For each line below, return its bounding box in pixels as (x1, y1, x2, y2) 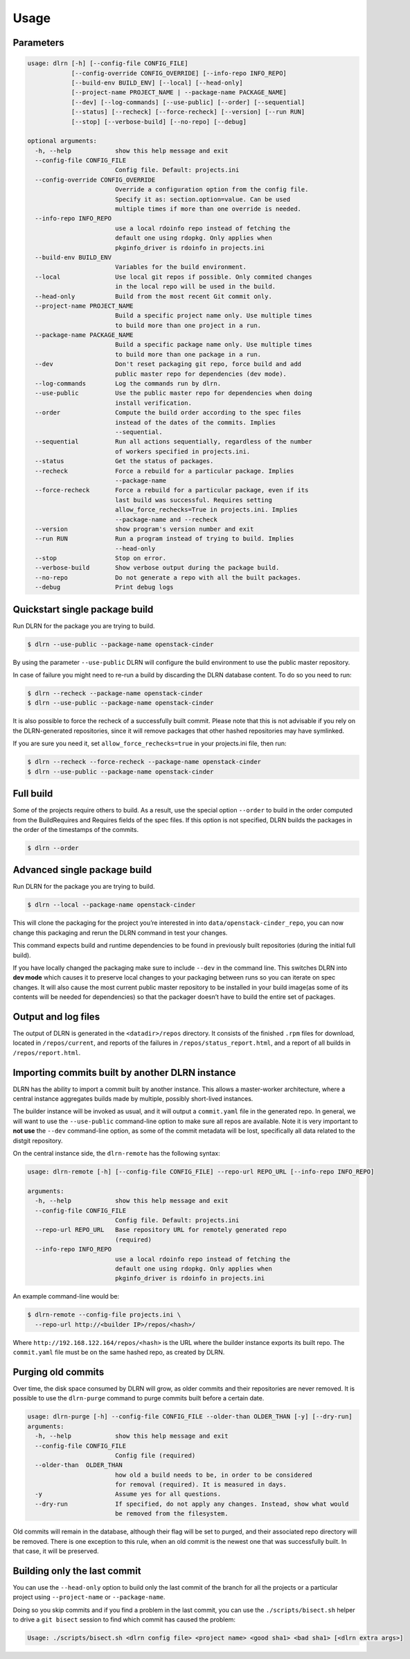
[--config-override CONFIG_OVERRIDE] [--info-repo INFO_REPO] (71, 69, 287, 77)
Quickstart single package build (12, 603, 154, 615)
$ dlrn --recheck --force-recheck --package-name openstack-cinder (27, 758, 262, 766)
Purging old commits (12, 1366, 105, 1378)
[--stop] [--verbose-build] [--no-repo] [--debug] (71, 118, 247, 125)
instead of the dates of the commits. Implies (114, 418, 276, 426)
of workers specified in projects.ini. (114, 447, 251, 455)
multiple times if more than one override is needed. (114, 205, 301, 213)
